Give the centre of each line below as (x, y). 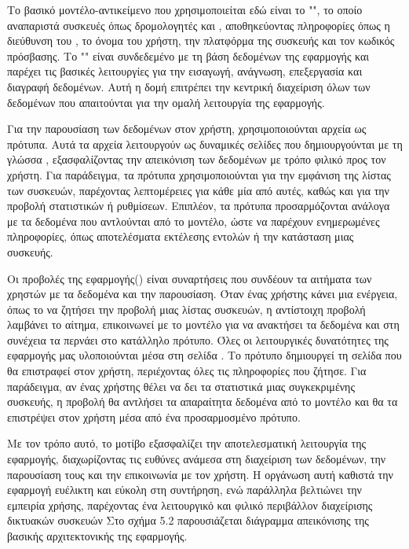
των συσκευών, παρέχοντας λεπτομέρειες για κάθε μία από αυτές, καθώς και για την (198, 190)
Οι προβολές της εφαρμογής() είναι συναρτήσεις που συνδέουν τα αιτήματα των (190, 278)
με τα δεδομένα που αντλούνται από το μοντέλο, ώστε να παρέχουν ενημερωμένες (194, 221)
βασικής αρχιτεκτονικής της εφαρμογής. (97, 536)
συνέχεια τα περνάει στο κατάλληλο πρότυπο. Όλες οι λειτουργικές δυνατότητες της (198, 339)
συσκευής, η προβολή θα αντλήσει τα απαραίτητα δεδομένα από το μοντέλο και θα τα (203, 402)
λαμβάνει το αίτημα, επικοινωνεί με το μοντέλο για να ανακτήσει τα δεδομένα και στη (203, 324)
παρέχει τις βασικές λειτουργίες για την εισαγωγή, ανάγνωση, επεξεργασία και (185, 71)
